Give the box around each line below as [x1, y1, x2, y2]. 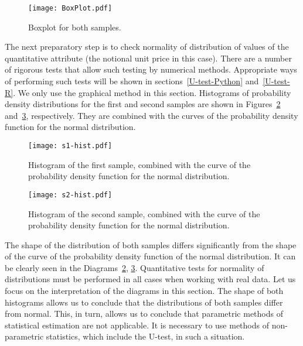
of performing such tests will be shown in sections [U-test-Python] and [5, 75, 259, 87]
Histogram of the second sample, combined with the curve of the [28, 207, 260, 220]
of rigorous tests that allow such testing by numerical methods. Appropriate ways [5, 63, 297, 76]
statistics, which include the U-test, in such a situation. [46, 330, 245, 342]
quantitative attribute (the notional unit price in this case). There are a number [5, 52, 292, 64]
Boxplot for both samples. [28, 20, 121, 33]
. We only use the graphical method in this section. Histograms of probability [13, 86, 291, 98]
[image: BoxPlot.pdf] [28, 4, 113, 12]
